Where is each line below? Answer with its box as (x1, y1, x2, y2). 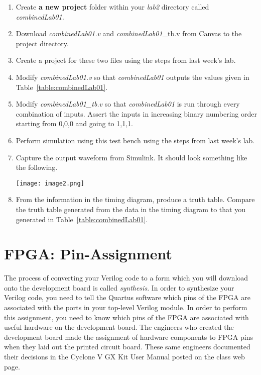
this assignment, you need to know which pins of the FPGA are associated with (4, 312, 249, 322)
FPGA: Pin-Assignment (4, 243, 172, 264)
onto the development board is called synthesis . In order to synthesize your (4, 282, 234, 293)
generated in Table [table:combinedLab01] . (16, 214, 148, 224)
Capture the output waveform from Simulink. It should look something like (16, 152, 247, 162)
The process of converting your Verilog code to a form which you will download (4, 272, 248, 283)
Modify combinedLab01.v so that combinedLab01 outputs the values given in (16, 71, 249, 82)
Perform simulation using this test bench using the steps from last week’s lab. (16, 135, 255, 145)
